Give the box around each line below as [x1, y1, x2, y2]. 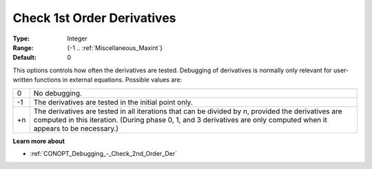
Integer [67, 34, 87, 43]
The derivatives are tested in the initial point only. [33, 97, 193, 106]
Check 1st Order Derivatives [12, 10, 176, 25]
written [12, 76, 33, 84]
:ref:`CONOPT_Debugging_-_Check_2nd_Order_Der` [30, 149, 177, 157]
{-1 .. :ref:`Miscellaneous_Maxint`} [67, 43, 163, 52]
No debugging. [33, 88, 83, 98]
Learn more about [12, 137, 65, 145]
